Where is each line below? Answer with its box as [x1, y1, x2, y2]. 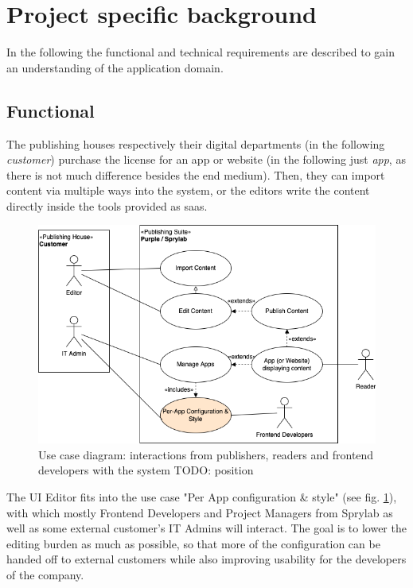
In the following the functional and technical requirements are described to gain [6, 44, 395, 60]
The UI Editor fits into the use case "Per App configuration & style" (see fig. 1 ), [6, 489, 397, 505]
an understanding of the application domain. [6, 59, 224, 75]
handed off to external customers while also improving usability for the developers [6, 551, 407, 567]
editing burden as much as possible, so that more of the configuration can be [6, 535, 380, 551]
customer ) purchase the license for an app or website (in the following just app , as [6, 151, 406, 168]
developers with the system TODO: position [38, 462, 254, 478]
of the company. [6, 567, 84, 583]
